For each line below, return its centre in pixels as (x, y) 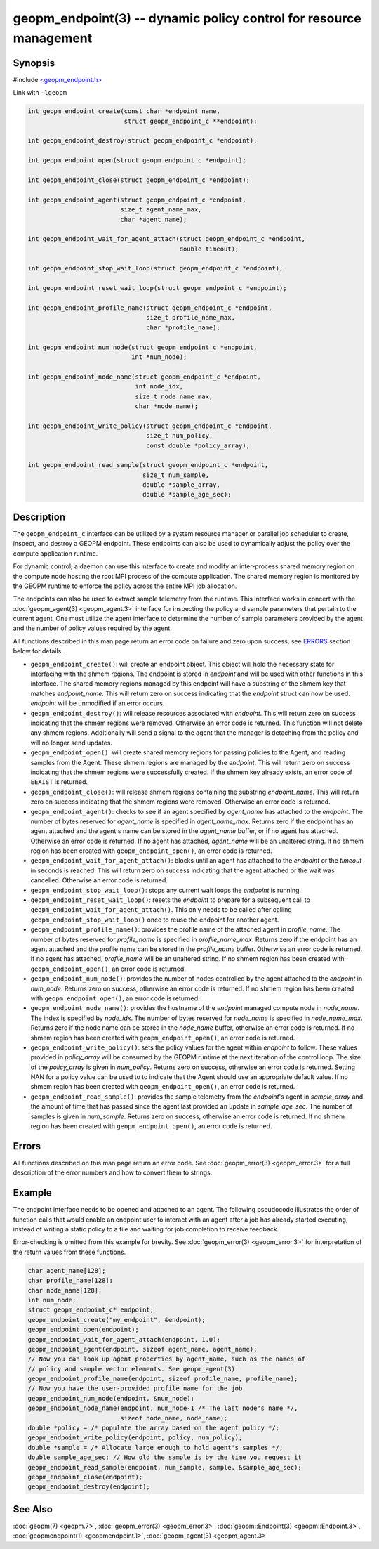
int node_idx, (159, 387)
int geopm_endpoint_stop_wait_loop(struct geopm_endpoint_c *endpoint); (155, 268)
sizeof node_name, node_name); (174, 1418)
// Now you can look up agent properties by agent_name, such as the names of (166, 1359)
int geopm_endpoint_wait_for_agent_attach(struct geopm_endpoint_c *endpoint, (166, 239)
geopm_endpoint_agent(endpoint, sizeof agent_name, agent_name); (142, 1349)
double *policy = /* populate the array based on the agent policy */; (154, 1428)
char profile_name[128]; (71, 1281)
